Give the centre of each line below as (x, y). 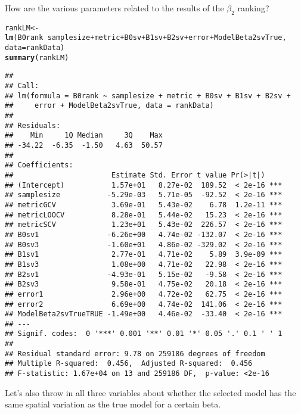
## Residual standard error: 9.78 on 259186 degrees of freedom (135, 354)
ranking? (253, 8)
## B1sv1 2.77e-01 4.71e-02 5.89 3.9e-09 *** (144, 255)
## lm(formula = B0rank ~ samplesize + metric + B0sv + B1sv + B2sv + (148, 96)
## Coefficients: (39, 165)
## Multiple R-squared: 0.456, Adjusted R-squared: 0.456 (129, 364)
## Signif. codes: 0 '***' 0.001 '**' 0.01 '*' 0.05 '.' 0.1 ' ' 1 (144, 334)
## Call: (22, 86)
